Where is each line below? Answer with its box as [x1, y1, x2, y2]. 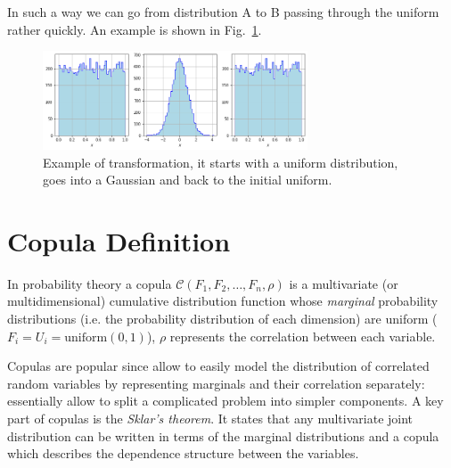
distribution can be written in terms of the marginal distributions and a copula [7, 426, 439, 445]
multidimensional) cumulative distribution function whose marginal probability [7, 291, 439, 310]
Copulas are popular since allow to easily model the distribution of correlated [7, 357, 430, 375]
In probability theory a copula [7, 274, 172, 292]
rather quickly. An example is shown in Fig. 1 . [7, 20, 262, 38]
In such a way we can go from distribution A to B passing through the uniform [7, 3, 439, 21]
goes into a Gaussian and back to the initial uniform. [43, 170, 332, 189]
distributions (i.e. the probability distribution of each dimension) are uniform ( [7, 309, 438, 328]
